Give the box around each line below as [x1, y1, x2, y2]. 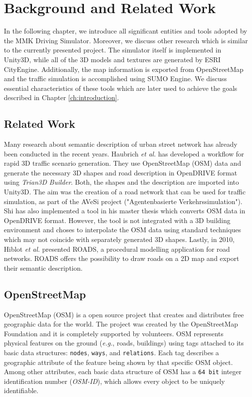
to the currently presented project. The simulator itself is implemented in [4, 45, 221, 55]
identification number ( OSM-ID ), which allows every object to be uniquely [4, 376, 225, 386]
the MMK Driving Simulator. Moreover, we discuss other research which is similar [4, 35, 248, 45]
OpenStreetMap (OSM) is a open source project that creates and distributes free [4, 309, 244, 319]
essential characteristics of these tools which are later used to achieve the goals [4, 83, 237, 93]
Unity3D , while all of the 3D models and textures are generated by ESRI [4, 54, 221, 64]
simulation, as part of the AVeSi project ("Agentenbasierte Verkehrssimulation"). [4, 196, 243, 206]
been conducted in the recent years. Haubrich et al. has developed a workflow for [4, 148, 244, 158]
